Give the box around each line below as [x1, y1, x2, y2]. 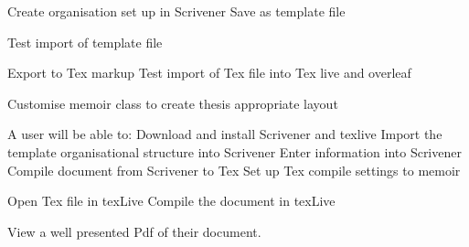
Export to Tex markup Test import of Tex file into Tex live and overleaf [7, 63, 411, 82]
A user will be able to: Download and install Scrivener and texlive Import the [7, 124, 442, 144]
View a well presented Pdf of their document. [7, 221, 261, 241]
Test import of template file [7, 32, 163, 51]
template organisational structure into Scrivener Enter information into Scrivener [7, 142, 462, 161]
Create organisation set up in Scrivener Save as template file [7, 2, 346, 20]
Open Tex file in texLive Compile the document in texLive [7, 191, 336, 210]
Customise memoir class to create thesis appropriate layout [7, 93, 338, 113]
